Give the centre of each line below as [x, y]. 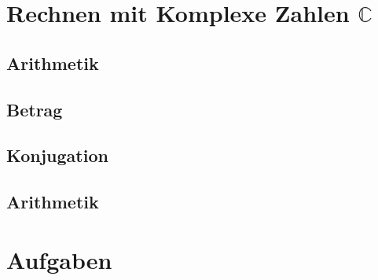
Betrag [35, 109]
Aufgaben [59, 259]
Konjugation [57, 155]
